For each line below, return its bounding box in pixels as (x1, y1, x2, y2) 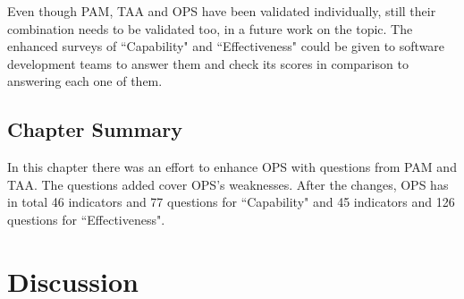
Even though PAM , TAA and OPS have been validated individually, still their (7, 2, 436, 20)
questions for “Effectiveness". (7, 209, 165, 228)
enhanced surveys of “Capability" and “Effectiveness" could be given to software (7, 37, 445, 56)
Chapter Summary (7, 115, 182, 143)
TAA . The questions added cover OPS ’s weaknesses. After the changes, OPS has (7, 175, 449, 193)
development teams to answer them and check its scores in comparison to (7, 54, 409, 73)
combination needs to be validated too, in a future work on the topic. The (7, 19, 413, 38)
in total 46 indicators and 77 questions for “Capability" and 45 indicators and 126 (7, 192, 455, 211)
